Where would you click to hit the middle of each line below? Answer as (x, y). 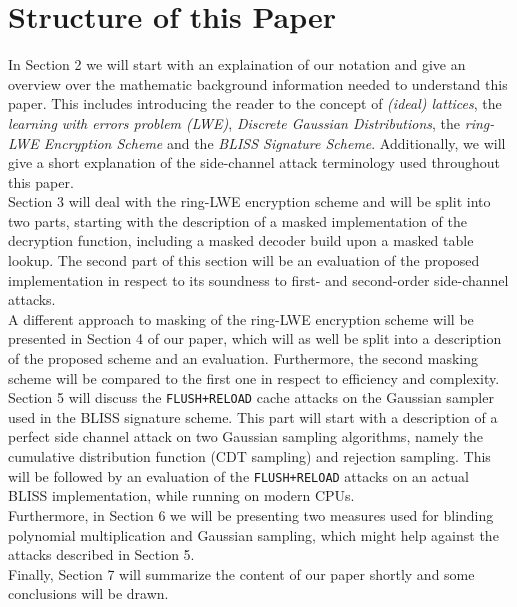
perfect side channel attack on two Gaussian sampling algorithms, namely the (245, 436)
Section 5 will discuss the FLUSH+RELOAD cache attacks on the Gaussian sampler (251, 397)
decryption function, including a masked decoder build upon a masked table (241, 240)
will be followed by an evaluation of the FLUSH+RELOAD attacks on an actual (238, 475)
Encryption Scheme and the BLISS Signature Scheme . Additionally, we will (274, 142)
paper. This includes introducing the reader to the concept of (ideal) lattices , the (255, 103)
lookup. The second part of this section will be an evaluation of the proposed (244, 260)
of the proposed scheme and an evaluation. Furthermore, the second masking (243, 358)
